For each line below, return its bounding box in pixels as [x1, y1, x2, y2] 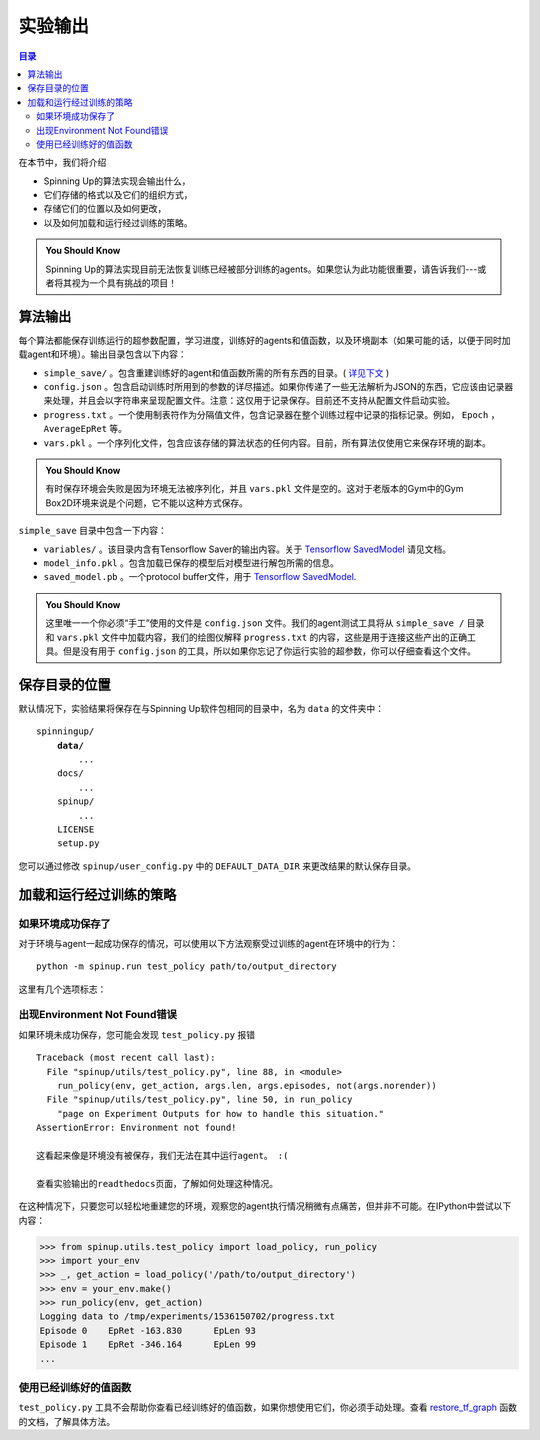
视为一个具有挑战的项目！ [71, 277, 177, 289]
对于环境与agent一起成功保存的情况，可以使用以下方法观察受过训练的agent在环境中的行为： [18, 937, 399, 949]
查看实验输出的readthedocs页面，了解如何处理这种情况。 [36, 1178, 279, 1189]
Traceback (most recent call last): [36, 1052, 216, 1064]
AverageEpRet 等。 [43, 423, 128, 435]
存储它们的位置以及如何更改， [43, 203, 167, 215]
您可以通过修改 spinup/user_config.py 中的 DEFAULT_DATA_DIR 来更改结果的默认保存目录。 [18, 860, 417, 872]
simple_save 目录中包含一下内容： [18, 525, 167, 537]
